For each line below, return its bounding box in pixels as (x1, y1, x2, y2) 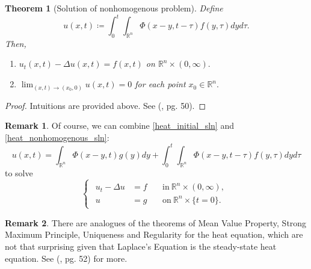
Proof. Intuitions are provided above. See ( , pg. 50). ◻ (5, 99, 206, 111)
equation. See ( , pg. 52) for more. (5, 252, 128, 264)
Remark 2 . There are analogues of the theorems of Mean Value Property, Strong (5, 216, 307, 229)
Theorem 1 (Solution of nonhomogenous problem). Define (5, 2, 223, 14)
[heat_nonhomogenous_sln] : (5, 131, 109, 143)
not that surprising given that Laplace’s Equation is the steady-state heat (5, 240, 277, 253)
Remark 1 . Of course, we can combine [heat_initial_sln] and (5, 119, 234, 132)
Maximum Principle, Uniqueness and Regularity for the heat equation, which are (5, 228, 303, 241)
